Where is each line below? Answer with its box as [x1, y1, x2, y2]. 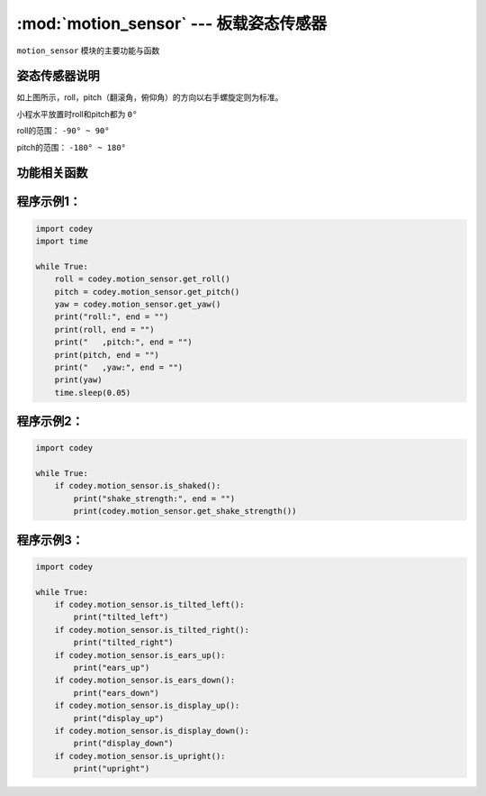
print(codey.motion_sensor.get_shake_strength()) [73, 506, 297, 517]
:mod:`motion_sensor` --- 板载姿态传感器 [16, 14, 328, 33]
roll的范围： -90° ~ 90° [16, 125, 110, 136]
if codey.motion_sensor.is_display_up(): [54, 700, 240, 711]
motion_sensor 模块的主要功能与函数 [16, 45, 160, 56]
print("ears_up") [73, 663, 150, 672]
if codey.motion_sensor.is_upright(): [54, 751, 226, 761]
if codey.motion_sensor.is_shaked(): [54, 480, 221, 491]
